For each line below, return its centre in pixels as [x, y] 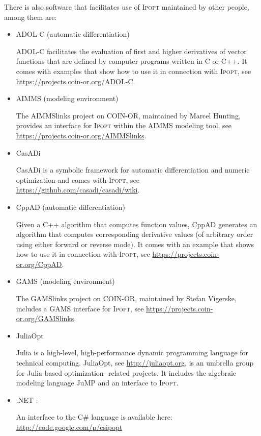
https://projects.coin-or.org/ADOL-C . [76, 81]
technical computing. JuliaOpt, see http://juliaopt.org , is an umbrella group [135, 363]
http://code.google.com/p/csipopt [69, 427]
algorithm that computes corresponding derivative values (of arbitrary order [135, 234]
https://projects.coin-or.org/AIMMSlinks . [81, 135]
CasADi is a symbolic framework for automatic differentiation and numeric [133, 170]
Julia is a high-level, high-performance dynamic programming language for [132, 353]
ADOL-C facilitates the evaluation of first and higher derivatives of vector [131, 51]
